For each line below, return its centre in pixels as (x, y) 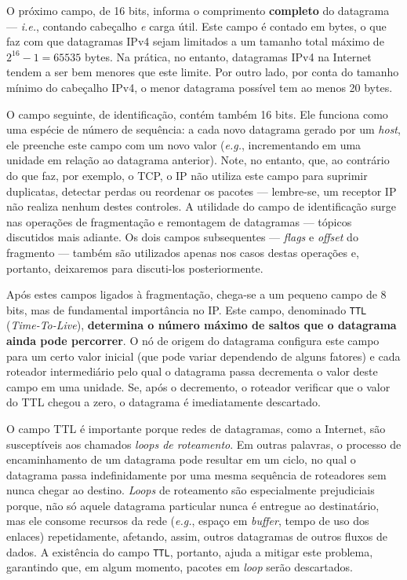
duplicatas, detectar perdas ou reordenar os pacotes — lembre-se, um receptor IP (202, 191)
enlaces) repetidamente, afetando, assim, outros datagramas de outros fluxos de (197, 536)
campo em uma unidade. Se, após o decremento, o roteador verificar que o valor (198, 386)
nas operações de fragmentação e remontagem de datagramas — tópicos (179, 221)
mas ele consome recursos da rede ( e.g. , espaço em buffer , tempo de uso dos (188, 521)
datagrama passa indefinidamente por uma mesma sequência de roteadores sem (196, 474)
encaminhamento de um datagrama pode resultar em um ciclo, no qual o (181, 459)
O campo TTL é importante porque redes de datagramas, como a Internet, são (196, 428)
